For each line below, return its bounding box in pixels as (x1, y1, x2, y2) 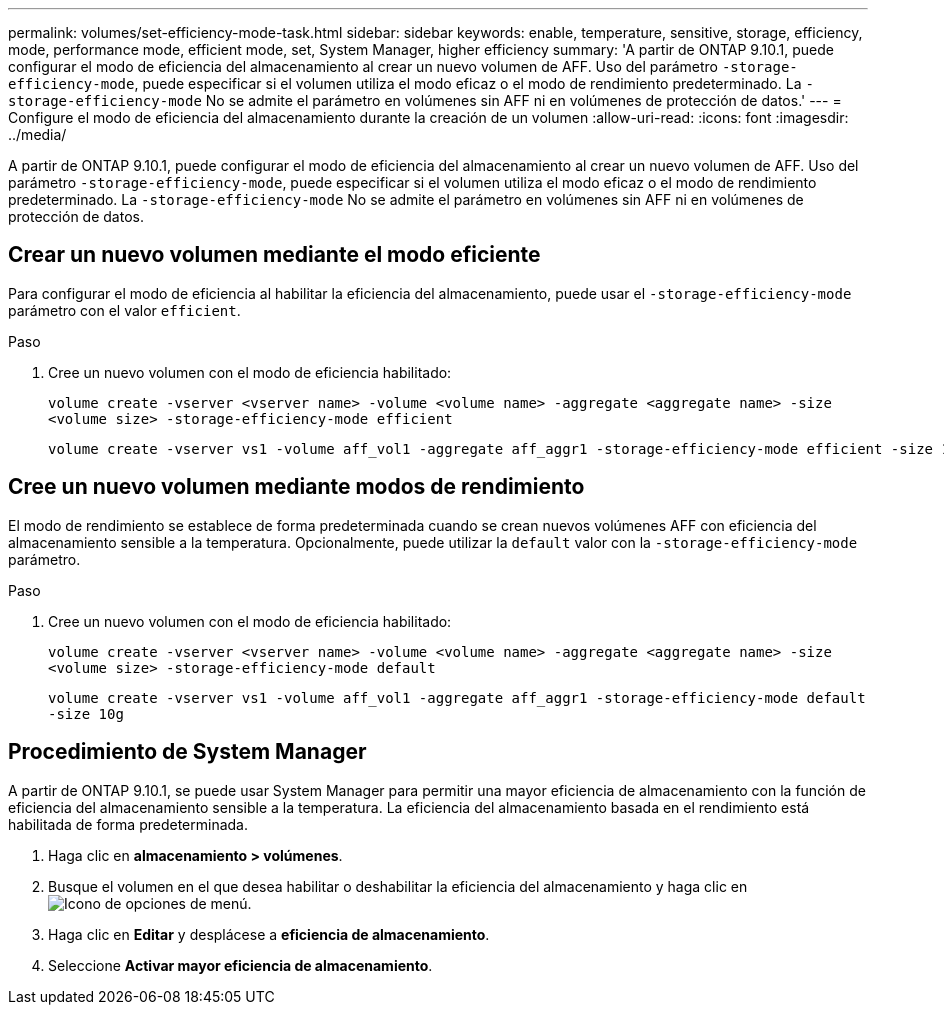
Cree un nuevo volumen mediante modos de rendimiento (8, 474, 585, 500)
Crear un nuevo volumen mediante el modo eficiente (8, 242, 541, 268)
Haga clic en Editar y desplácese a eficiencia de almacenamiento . (48, 925, 490, 943)
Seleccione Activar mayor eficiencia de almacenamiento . (48, 956, 433, 974)
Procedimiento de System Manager (8, 739, 367, 765)
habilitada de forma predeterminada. (8, 815, 249, 833)
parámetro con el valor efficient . (8, 301, 241, 319)
